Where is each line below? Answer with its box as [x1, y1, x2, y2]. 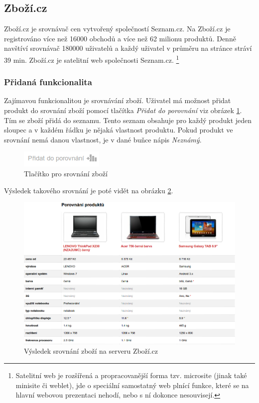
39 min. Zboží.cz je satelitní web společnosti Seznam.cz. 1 [4, 53, 179, 65]
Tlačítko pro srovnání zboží [24, 168, 108, 179]
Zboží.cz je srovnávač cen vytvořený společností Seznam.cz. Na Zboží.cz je [4, 23, 231, 34]
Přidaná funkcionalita [4, 76, 92, 88]
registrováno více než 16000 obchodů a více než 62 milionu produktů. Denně [4, 33, 236, 43]
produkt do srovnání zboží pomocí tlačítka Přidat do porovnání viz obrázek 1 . [4, 105, 242, 116]
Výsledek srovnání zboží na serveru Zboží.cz [24, 346, 158, 356]
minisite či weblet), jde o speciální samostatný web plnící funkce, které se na [15, 380, 249, 390]
